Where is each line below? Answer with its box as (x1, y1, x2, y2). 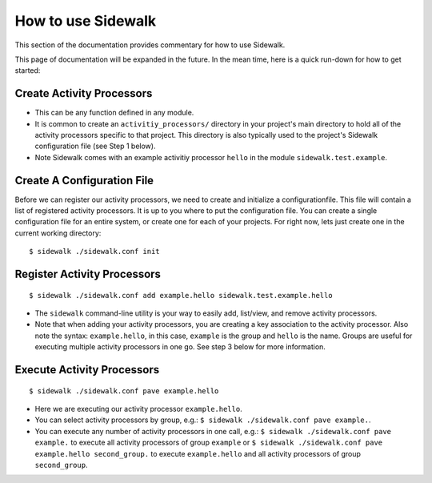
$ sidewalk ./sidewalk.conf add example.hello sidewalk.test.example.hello (29, 291, 333, 300)
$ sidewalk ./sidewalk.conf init (29, 247, 160, 256)
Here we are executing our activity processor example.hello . (34, 405, 243, 414)
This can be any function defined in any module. (34, 108, 194, 118)
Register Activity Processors (14, 268, 162, 281)
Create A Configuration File (14, 173, 154, 187)
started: (14, 66, 41, 75)
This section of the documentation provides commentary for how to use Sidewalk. (14, 40, 286, 50)
